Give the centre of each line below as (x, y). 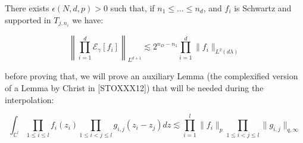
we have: (88, 19)
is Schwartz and (263, 8)
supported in (28, 19)
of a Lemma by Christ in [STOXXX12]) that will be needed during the (134, 88)
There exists (27, 8)
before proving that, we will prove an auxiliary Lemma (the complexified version (151, 76)
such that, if (132, 8)
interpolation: (29, 99)
